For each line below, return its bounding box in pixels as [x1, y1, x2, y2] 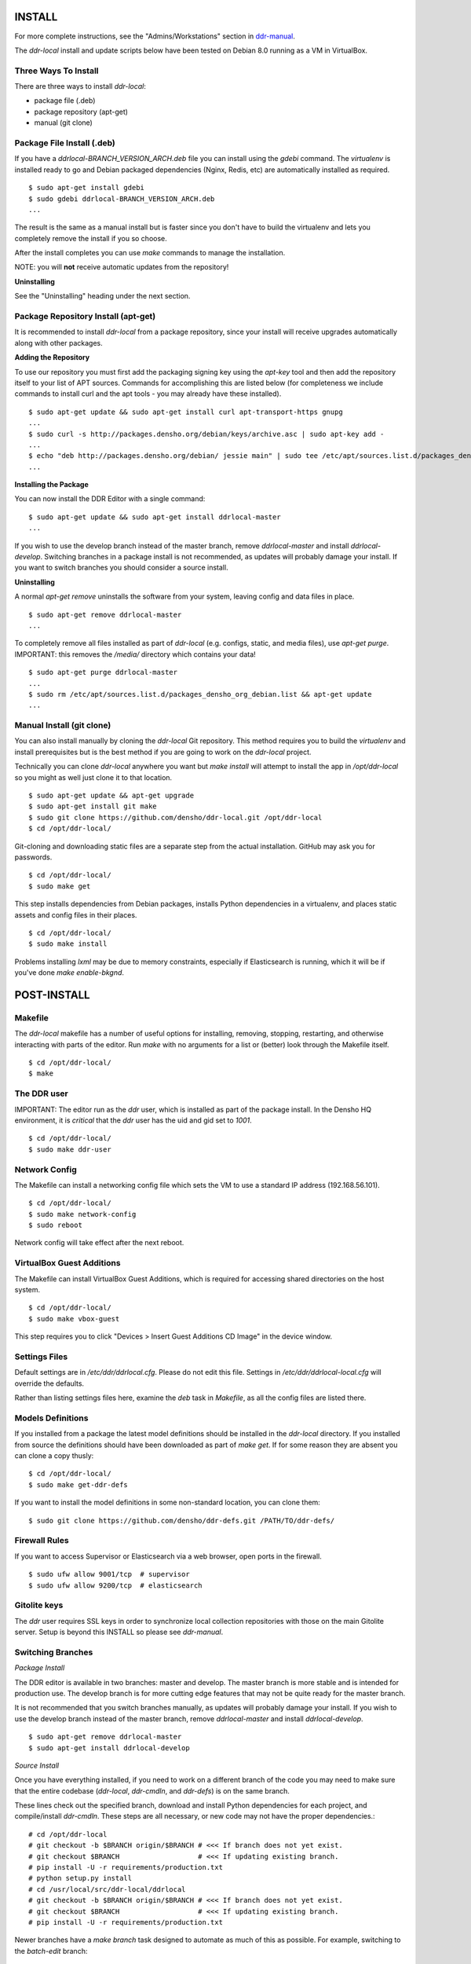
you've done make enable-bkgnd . [14, 968, 125, 977]
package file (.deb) [34, 96, 96, 105]
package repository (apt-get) [34, 107, 129, 116]
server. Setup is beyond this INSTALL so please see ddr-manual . [14, 1627, 224, 1637]
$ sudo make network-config [28, 1210, 137, 1218]
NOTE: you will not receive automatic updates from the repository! [14, 262, 229, 272]
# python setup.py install [28, 1874, 133, 1883]
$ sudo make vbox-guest [28, 1314, 120, 1323]
